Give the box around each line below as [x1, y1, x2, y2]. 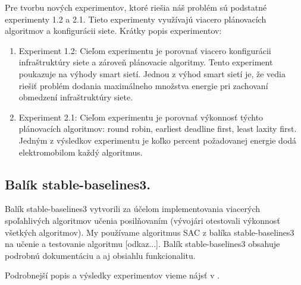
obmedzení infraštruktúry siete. [18, 91, 133, 103]
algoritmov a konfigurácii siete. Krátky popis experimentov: [5, 24, 222, 37]
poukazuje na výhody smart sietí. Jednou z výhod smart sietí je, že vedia [18, 67, 286, 80]
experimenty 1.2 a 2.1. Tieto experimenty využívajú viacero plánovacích [5, 12, 266, 25]
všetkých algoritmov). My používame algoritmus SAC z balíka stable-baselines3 [5, 226, 294, 238]
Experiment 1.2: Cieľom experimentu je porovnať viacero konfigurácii [18, 44, 271, 56]
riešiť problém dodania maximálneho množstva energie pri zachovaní [18, 79, 268, 91]
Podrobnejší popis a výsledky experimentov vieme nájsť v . [5, 269, 220, 281]
